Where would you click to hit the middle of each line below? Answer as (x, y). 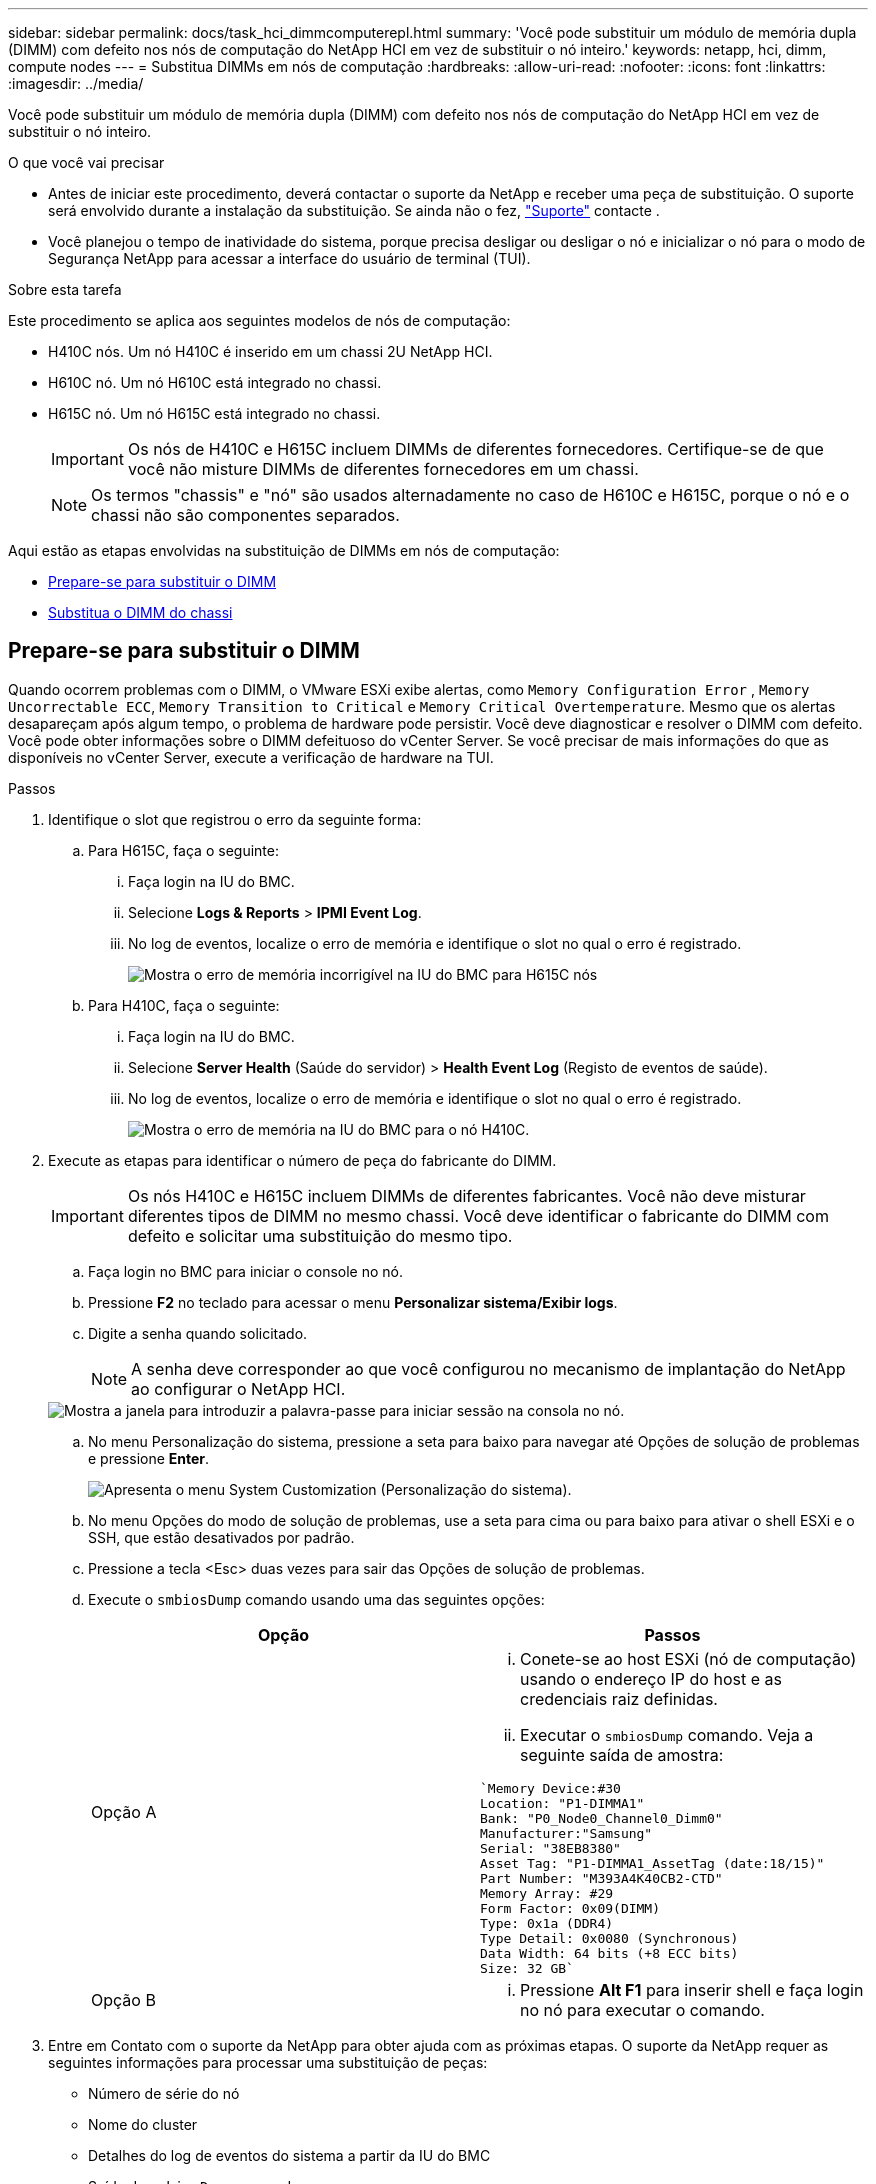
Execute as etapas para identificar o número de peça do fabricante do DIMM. (302, 1160)
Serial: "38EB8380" (550, 1848)
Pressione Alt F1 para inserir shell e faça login (692, 1989)
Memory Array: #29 (547, 1893)
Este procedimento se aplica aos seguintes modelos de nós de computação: (259, 320)
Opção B (123, 1999)
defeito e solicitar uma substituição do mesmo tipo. (320, 1235)
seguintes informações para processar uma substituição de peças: (268, 2062)
